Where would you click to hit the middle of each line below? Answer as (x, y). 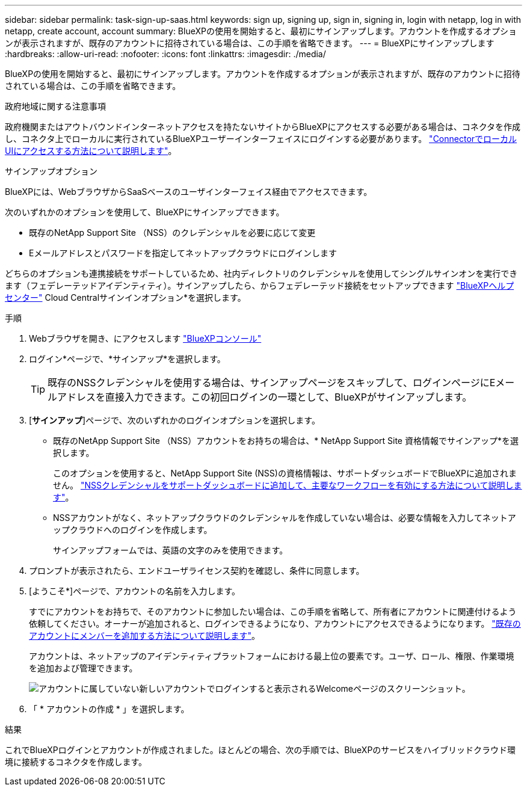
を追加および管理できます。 (83, 668)
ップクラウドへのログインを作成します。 (133, 530)
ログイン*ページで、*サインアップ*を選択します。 (127, 359)
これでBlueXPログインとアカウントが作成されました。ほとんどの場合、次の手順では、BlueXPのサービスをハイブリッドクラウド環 (260, 750)
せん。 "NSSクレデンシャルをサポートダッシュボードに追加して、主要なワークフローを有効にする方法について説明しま (288, 485)
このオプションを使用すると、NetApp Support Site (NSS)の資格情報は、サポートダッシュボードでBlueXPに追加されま (285, 473)
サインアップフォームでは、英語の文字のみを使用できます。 (171, 550)
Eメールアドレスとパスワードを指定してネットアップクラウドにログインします (183, 253)
